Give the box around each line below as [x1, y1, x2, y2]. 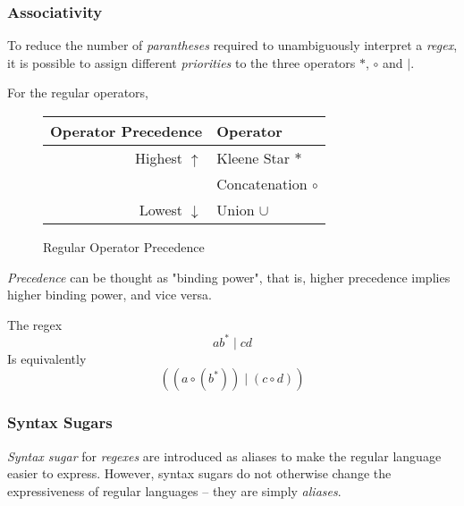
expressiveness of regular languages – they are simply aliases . [7, 481, 342, 500]
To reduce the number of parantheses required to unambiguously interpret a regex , [7, 36, 458, 55]
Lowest [139, 199, 183, 220]
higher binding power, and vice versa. [7, 285, 212, 304]
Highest [135, 148, 183, 168]
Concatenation [216, 173, 308, 194]
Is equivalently [7, 349, 87, 367]
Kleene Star [216, 148, 291, 168]
